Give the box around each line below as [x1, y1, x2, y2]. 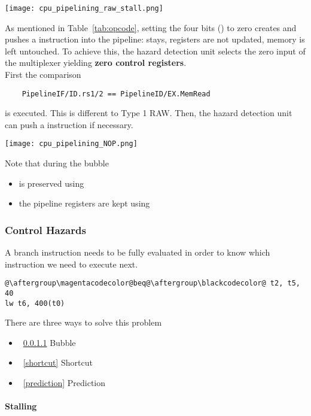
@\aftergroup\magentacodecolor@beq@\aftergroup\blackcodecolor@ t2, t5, [5, 279, 300, 288]
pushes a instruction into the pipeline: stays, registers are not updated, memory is [5, 33, 305, 45]
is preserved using [19, 177, 84, 189]
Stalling [5, 400, 37, 412]
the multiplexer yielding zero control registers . [5, 56, 187, 69]
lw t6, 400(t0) [5, 299, 65, 308]
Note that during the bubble [5, 157, 109, 169]
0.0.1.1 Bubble [23, 336, 76, 348]
